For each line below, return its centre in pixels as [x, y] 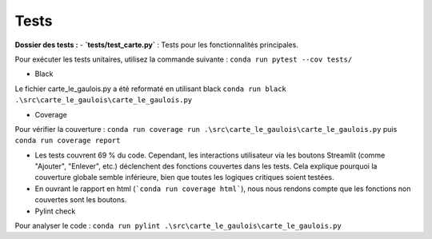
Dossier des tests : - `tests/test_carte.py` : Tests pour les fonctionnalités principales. [157, 45]
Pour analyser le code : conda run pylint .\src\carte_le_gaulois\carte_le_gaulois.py [178, 226]
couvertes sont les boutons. [81, 200]
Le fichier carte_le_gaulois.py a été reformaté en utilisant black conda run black [151, 89]
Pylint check [55, 211]
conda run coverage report [68, 141]
